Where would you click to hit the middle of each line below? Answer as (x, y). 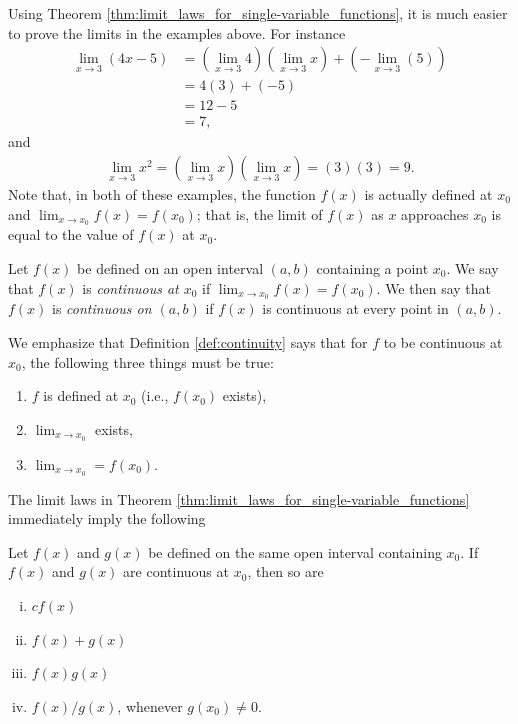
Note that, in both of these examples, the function (162, 193)
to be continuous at (443, 342)
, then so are (285, 571)
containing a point (372, 267)
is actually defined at (428, 193)
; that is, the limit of (259, 213)
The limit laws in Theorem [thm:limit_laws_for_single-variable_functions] (239, 498)
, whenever (150, 705)
